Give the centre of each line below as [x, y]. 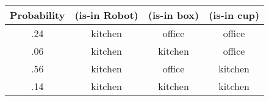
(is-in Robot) [106, 15]
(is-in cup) [234, 15]
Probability [38, 15]
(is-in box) [174, 15]
